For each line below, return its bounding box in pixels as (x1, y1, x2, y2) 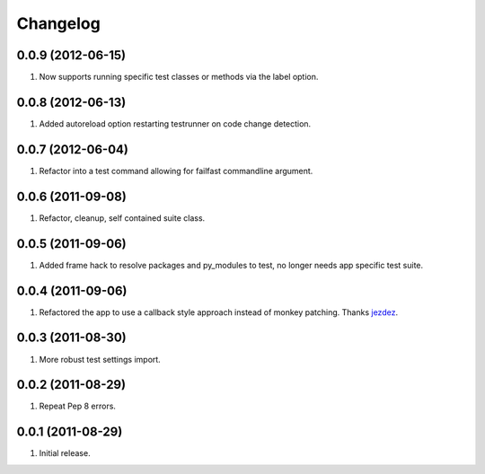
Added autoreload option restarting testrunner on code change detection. (39, 118, 312, 129)
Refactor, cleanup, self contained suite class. (39, 212, 206, 224)
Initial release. (39, 448, 91, 459)
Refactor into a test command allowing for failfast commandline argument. (39, 165, 313, 176)
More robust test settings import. (39, 354, 161, 364)
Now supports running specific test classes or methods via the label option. (39, 72, 319, 83)
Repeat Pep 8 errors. (39, 400, 117, 412)
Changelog (16, 13, 101, 33)
